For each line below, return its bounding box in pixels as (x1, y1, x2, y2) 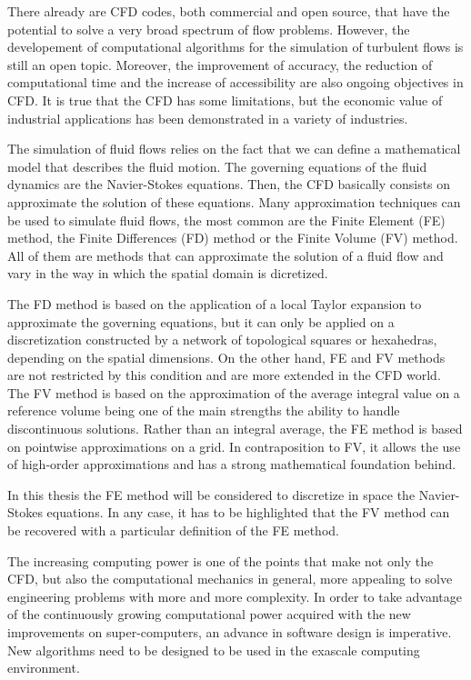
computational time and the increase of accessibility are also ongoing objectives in (7, 73, 464, 92)
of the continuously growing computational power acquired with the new (7, 605, 411, 624)
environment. (7, 658, 80, 677)
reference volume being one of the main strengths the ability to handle (7, 401, 400, 420)
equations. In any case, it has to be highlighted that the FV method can (46, 503, 450, 522)
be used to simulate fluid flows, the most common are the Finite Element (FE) (7, 210, 446, 229)
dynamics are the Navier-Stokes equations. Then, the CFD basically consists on (7, 175, 451, 194)
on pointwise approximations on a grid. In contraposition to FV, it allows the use (7, 436, 461, 455)
